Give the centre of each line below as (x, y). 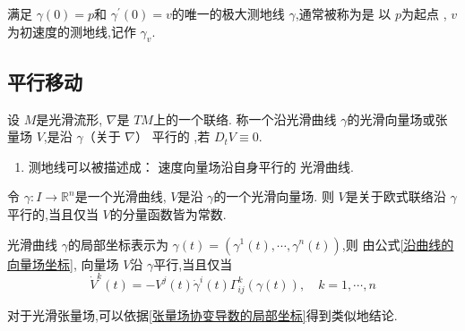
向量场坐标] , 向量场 (63, 263)
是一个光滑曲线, (121, 196)
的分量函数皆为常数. (168, 213)
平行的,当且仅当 (53, 213)
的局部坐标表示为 (118, 244)
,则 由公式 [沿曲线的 (398, 244)
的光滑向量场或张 (397, 119)
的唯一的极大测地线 (228, 13)
